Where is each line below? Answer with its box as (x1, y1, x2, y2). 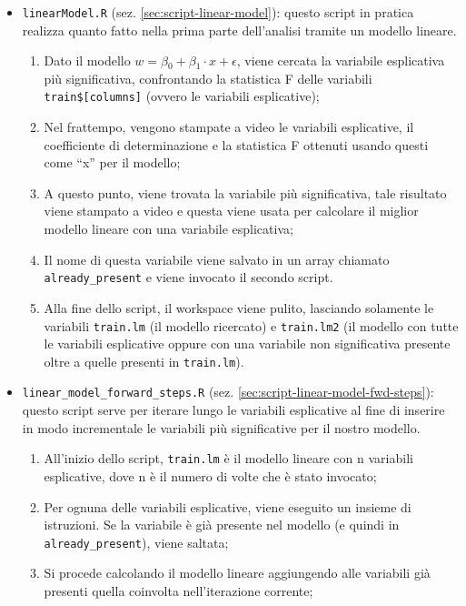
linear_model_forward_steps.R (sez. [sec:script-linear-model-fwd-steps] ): (22, 382, 434, 401)
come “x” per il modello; (44, 153, 181, 172)
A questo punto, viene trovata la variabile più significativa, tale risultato (44, 183, 447, 202)
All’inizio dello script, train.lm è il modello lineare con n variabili (44, 449, 413, 468)
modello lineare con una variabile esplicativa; (44, 219, 293, 238)
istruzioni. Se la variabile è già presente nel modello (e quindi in (44, 515, 400, 534)
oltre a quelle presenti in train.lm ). (44, 351, 244, 370)
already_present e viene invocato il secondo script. (44, 268, 333, 287)
